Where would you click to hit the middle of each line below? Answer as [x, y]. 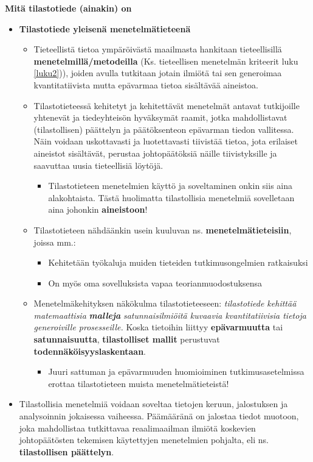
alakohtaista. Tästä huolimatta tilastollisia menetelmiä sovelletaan [171, 197]
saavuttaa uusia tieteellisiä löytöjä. [98, 165]
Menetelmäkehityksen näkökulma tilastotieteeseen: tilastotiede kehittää [165, 303]
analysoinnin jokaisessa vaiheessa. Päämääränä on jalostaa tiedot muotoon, [159, 416]
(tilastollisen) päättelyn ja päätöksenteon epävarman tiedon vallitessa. [164, 129]
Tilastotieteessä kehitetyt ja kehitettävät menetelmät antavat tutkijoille [167, 105]
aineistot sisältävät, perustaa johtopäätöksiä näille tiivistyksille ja [155, 153]
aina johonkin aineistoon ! [98, 209]
